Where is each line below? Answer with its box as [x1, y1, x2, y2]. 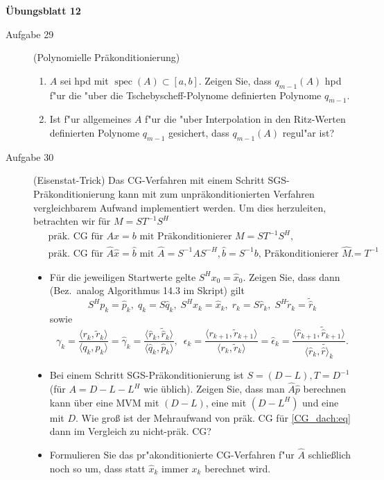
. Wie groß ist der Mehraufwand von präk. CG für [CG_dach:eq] [76, 410, 351, 425]
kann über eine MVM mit [49, 395, 159, 409]
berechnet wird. [204, 461, 271, 475]
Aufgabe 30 [6, 149, 54, 164]
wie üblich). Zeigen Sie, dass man [143, 382, 285, 396]
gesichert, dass [168, 125, 229, 139]
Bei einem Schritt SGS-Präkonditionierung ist [49, 368, 244, 382]
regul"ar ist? [282, 125, 334, 139]
